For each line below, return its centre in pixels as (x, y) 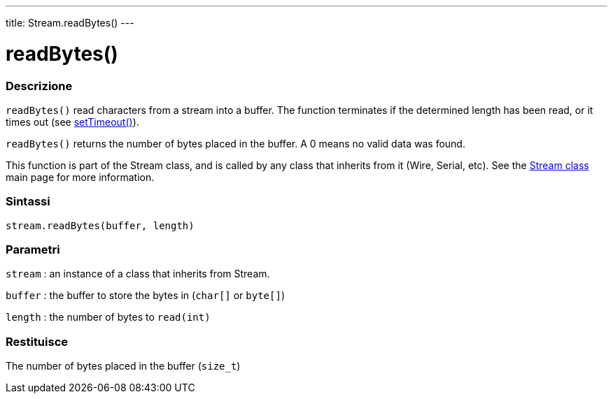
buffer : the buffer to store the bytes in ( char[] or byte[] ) (145, 296)
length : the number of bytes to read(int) (108, 317)
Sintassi (28, 202)
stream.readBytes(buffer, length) (100, 225)
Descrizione (39, 86)
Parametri (33, 249)
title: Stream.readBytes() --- (70, 23)
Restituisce (37, 341)
